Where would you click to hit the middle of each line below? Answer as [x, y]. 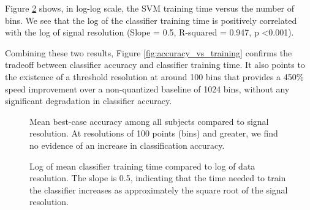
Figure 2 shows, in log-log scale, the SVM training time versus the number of [150, 8]
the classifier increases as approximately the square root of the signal [159, 189]
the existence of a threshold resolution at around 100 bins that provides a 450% [154, 76]
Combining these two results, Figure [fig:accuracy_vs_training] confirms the [149, 52]
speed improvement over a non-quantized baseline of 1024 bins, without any [147, 88]
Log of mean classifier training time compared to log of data [142, 166]
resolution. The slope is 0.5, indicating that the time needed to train [158, 178]
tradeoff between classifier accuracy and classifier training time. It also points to [155, 65]
